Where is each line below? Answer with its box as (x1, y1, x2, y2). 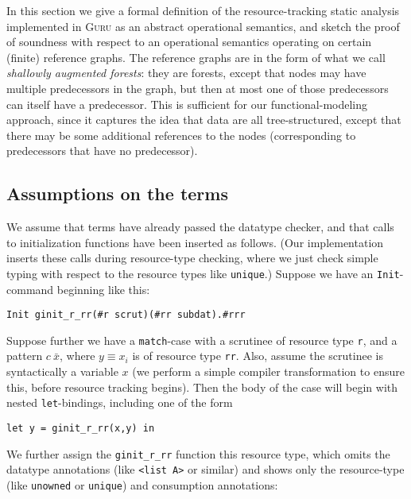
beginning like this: (56, 280, 150, 297)
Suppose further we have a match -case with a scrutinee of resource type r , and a (6, 331, 397, 348)
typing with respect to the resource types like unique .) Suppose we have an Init (6, 265, 400, 281)
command (6, 280, 54, 297)
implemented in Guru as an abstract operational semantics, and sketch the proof (6, 17, 400, 34)
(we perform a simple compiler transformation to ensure (132, 363, 405, 380)
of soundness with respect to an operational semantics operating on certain (6, 33, 372, 50)
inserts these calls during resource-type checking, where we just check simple (6, 249, 378, 266)
